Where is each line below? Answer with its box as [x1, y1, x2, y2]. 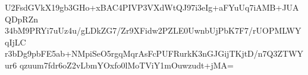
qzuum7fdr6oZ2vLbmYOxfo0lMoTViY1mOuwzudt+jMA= [19, 58, 234, 71]
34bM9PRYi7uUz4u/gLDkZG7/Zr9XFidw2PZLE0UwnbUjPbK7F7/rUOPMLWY [5, 24, 301, 37]
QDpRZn [5, 12, 39, 25]
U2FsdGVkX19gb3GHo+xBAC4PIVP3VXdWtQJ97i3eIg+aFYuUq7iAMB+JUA [5, 1, 299, 13]
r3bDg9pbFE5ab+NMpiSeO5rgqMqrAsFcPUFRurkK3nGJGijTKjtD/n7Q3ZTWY [5, 47, 304, 60]
